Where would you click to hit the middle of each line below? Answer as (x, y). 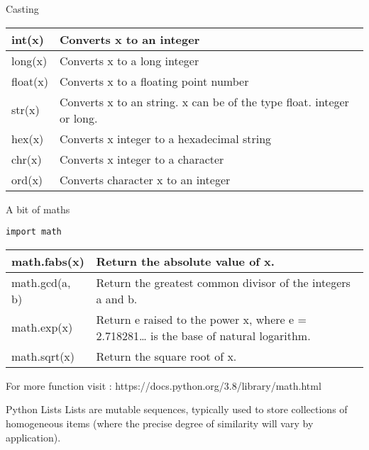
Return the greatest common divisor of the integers (223, 282)
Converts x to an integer (130, 39)
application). (33, 437)
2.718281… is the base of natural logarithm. (203, 335)
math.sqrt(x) (43, 356)
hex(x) (28, 138)
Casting (22, 9)
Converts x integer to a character (142, 159)
